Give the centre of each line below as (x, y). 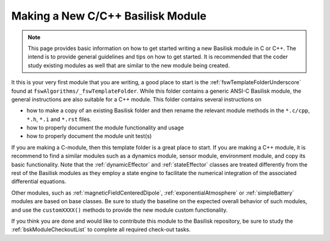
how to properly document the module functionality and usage (105, 128)
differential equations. (39, 182)
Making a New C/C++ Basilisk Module (109, 16)
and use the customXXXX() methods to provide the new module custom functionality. (119, 210)
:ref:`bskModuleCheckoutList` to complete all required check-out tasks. (101, 229)
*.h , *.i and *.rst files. (59, 119)
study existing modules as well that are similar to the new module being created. (129, 65)
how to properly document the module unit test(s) (89, 136)
